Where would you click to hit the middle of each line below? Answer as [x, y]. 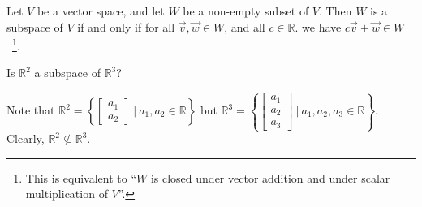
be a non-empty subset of [246, 11]
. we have [318, 26]
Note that [31, 110]
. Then [336, 11]
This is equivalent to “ [81, 177]
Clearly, [26, 138]
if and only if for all [126, 26]
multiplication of [67, 194]
